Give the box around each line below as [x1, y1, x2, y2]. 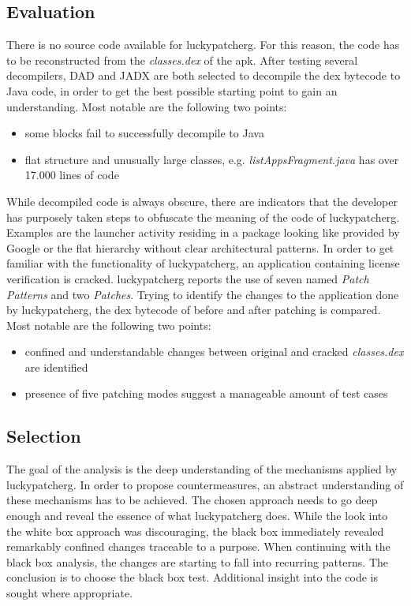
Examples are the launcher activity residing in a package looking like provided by [6, 224, 400, 241]
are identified [24, 358, 88, 375]
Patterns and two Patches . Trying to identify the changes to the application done [6, 286, 399, 302]
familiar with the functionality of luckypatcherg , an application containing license [6, 255, 400, 271]
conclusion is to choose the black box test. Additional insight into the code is [6, 569, 379, 585]
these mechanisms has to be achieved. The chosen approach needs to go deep [6, 492, 378, 508]
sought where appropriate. [6, 585, 133, 601]
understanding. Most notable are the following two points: [6, 98, 287, 114]
